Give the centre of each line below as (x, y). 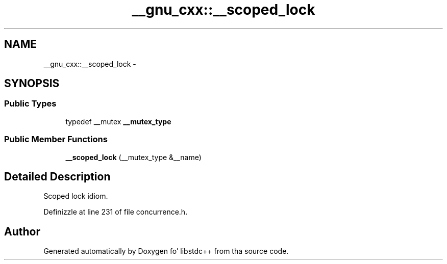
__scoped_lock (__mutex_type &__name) (133, 157)
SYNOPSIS (32, 84)
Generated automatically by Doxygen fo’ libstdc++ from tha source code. (166, 251)
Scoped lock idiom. (76, 196)
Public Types (30, 104)
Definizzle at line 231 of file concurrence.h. (116, 212)
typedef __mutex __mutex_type (118, 121)
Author (22, 231)
